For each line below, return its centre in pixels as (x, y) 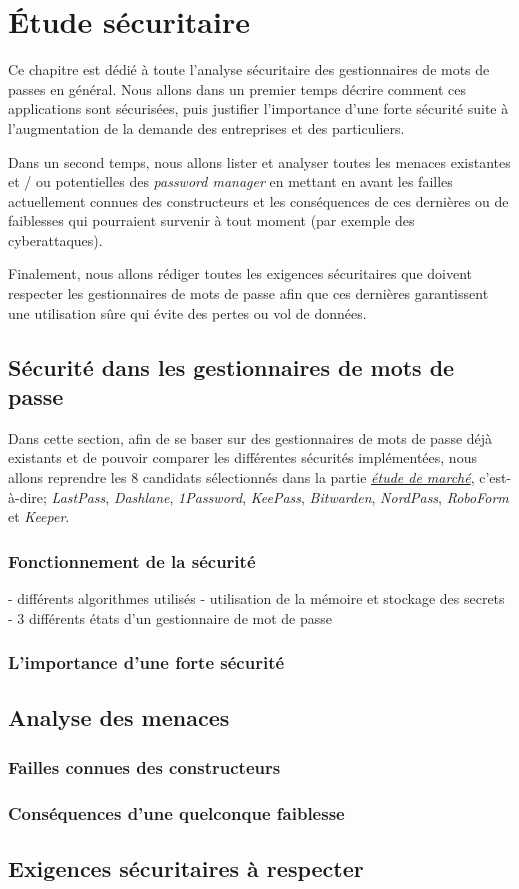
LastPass (78, 496)
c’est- (495, 477)
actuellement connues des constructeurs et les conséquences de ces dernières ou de (258, 200)
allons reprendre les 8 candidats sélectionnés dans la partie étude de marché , (241, 477)
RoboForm (477, 496)
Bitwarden (340, 496)
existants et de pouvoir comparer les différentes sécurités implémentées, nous (242, 457)
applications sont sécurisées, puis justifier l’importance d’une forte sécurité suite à (258, 108)
